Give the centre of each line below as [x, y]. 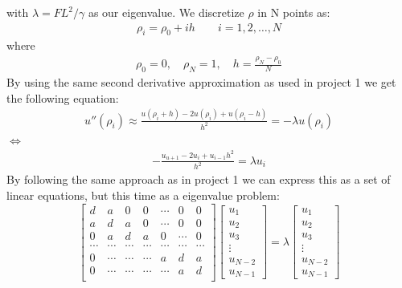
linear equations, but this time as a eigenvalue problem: [143, 195]
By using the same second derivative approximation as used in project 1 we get [201, 82]
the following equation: [63, 97]
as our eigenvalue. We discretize [166, 12]
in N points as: [294, 12]
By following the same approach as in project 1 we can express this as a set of [199, 179]
